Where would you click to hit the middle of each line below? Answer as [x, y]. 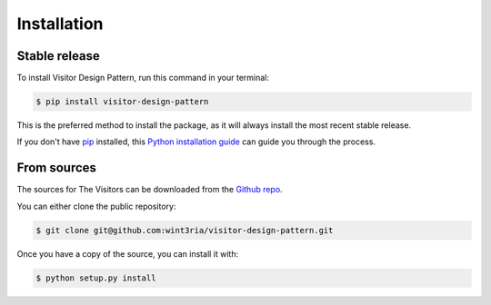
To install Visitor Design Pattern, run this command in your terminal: [143, 78]
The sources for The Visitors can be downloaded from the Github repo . [150, 190]
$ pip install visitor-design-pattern [122, 102]
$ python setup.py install [96, 278]
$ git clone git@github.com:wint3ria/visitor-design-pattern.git [185, 230]
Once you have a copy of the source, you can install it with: [128, 253]
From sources [57, 168]
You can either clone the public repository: [96, 206]
